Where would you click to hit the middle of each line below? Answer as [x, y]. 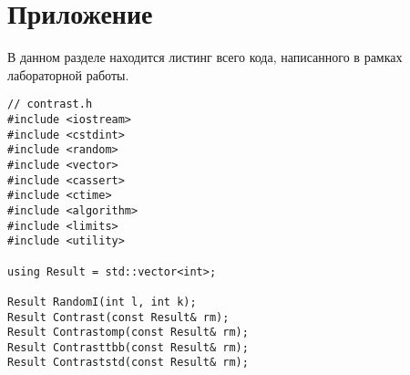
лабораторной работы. [68, 74]
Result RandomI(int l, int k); [102, 302]
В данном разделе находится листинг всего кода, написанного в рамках [205, 57]
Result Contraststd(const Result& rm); [128, 363]
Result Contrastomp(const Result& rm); [128, 333]
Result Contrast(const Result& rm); [118, 317]
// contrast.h [50, 104]
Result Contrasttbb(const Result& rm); [128, 347]
